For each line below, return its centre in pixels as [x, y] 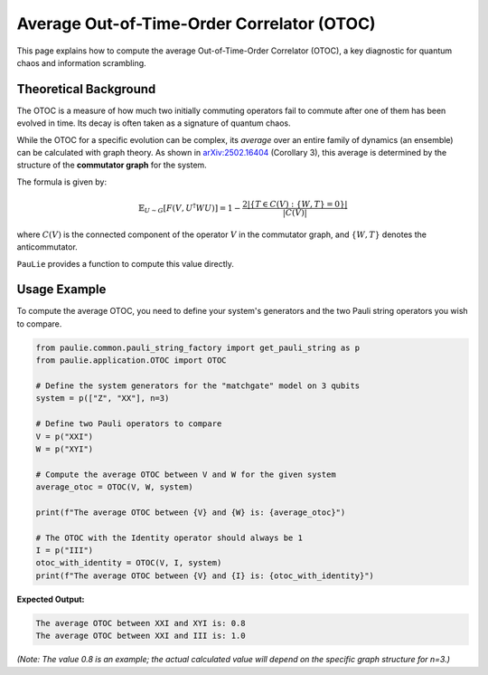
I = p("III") [65, 551]
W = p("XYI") [65, 449]
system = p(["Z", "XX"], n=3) [103, 399]
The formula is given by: [62, 182]
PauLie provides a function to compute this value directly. [125, 263]
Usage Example [61, 290]
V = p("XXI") [65, 436]
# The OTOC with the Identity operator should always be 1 [169, 537]
